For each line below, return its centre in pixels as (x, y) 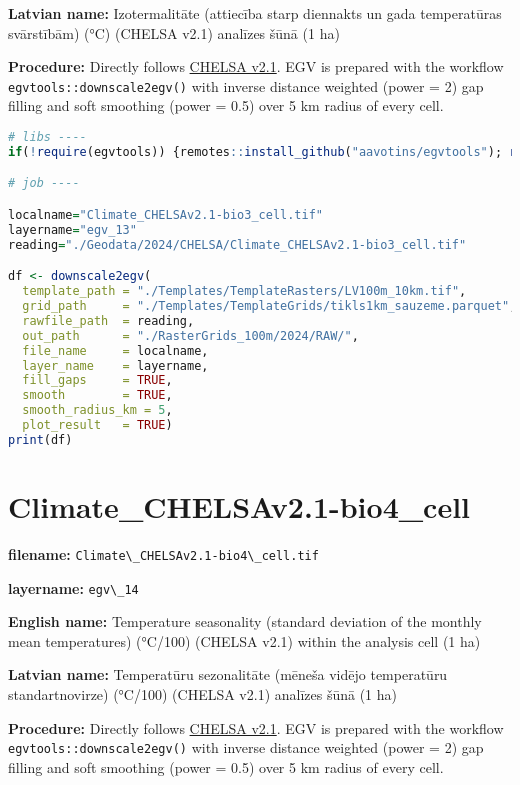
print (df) (40, 439)
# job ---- (44, 183)
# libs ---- (47, 137)
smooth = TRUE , (97, 395)
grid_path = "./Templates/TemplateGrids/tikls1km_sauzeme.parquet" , (269, 306)
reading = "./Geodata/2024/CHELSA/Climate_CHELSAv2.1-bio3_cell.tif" (237, 244)
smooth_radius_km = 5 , (97, 410)
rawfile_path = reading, (108, 320)
